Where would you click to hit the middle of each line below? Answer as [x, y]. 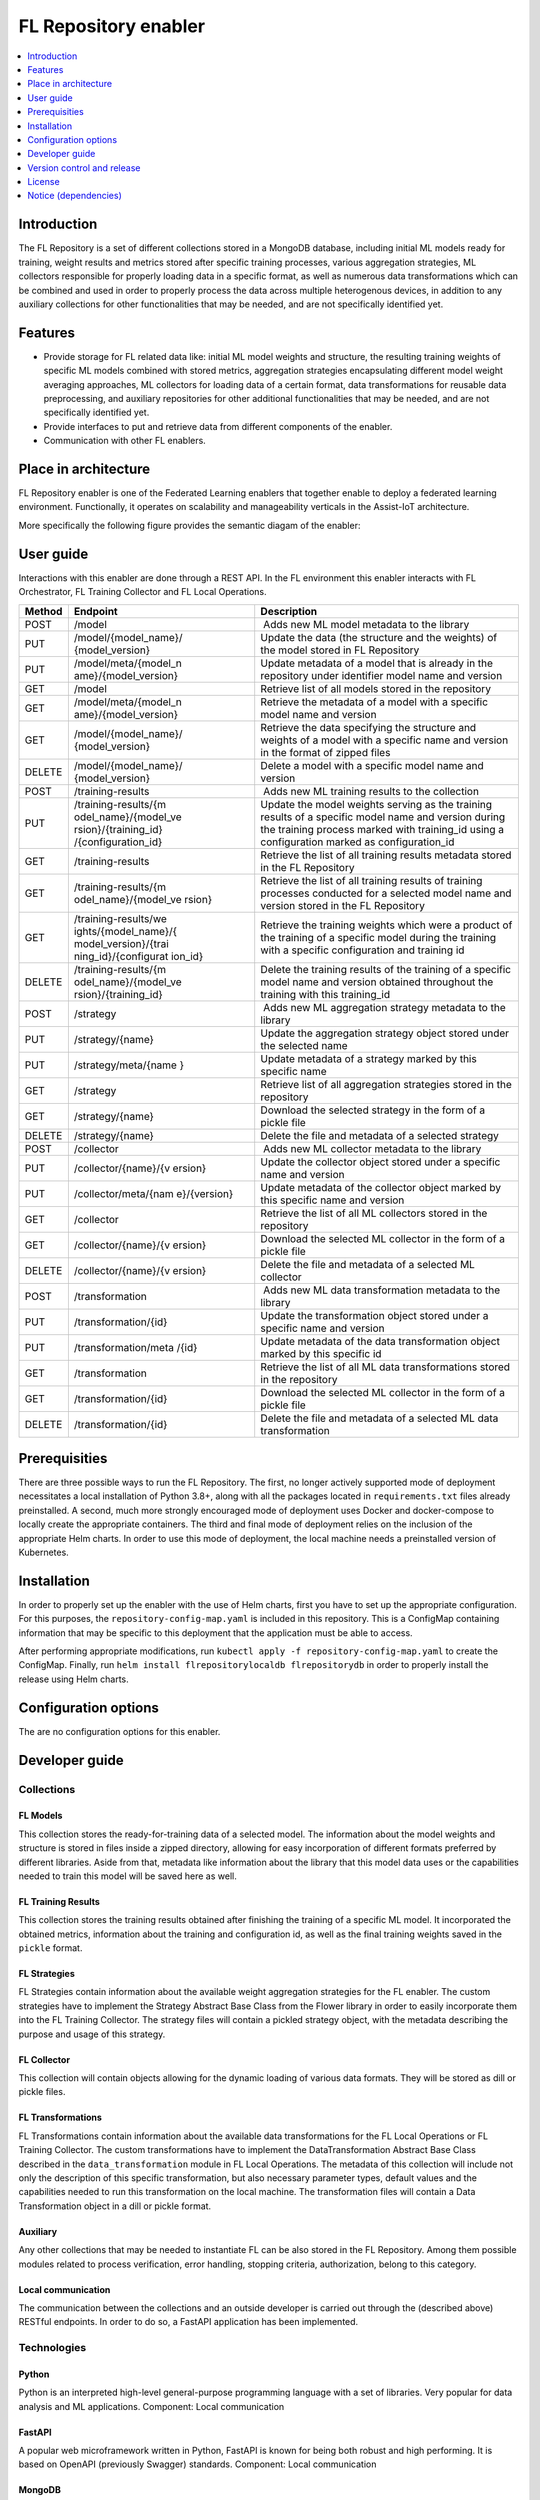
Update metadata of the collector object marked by [381, 1187]
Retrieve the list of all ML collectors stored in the [374, 1213]
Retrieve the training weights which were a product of [386, 925]
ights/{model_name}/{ [125, 931]
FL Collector [44, 2059]
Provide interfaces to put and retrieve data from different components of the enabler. [218, 426]
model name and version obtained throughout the [377, 982]
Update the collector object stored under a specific [380, 1162]
